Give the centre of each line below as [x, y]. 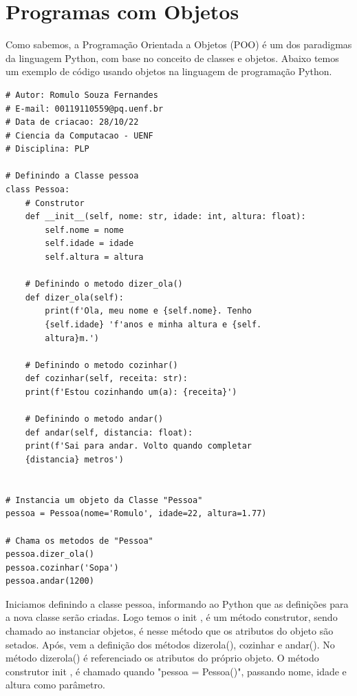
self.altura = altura [94, 257]
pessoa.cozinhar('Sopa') [62, 567]
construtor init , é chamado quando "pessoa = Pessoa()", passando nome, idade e [176, 671]
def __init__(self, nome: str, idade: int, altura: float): [165, 217]
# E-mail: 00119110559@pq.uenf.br [85, 109]
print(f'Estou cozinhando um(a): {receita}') [131, 392]
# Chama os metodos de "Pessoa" [79, 541]
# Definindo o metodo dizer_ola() [104, 284]
